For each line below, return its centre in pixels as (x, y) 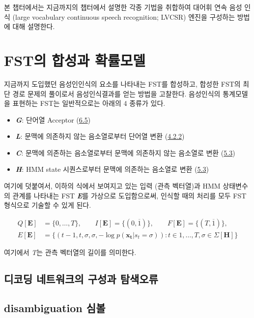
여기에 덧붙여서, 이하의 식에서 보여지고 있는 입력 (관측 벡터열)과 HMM (112, 186)
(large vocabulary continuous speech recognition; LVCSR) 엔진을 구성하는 (124, 16)
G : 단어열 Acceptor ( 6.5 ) (53, 119)
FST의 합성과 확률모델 (75, 60)
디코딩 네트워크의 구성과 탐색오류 (81, 278)
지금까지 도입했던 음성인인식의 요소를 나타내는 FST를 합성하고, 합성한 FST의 (122, 83)
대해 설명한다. (34, 26)
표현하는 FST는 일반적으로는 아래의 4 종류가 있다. (89, 103)
